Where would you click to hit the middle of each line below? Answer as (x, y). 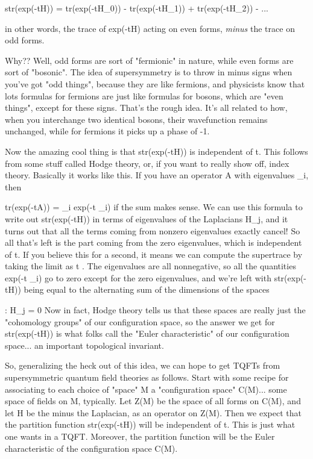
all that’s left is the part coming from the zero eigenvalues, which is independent (153, 242)
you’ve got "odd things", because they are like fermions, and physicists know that (155, 83)
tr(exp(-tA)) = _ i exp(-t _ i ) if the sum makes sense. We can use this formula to (154, 207)
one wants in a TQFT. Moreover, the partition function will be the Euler (140, 436)
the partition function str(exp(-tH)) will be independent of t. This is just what (150, 424)
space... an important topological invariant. (84, 345)
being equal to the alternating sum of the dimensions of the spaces (147, 289)
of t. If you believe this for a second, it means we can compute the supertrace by (154, 254)
